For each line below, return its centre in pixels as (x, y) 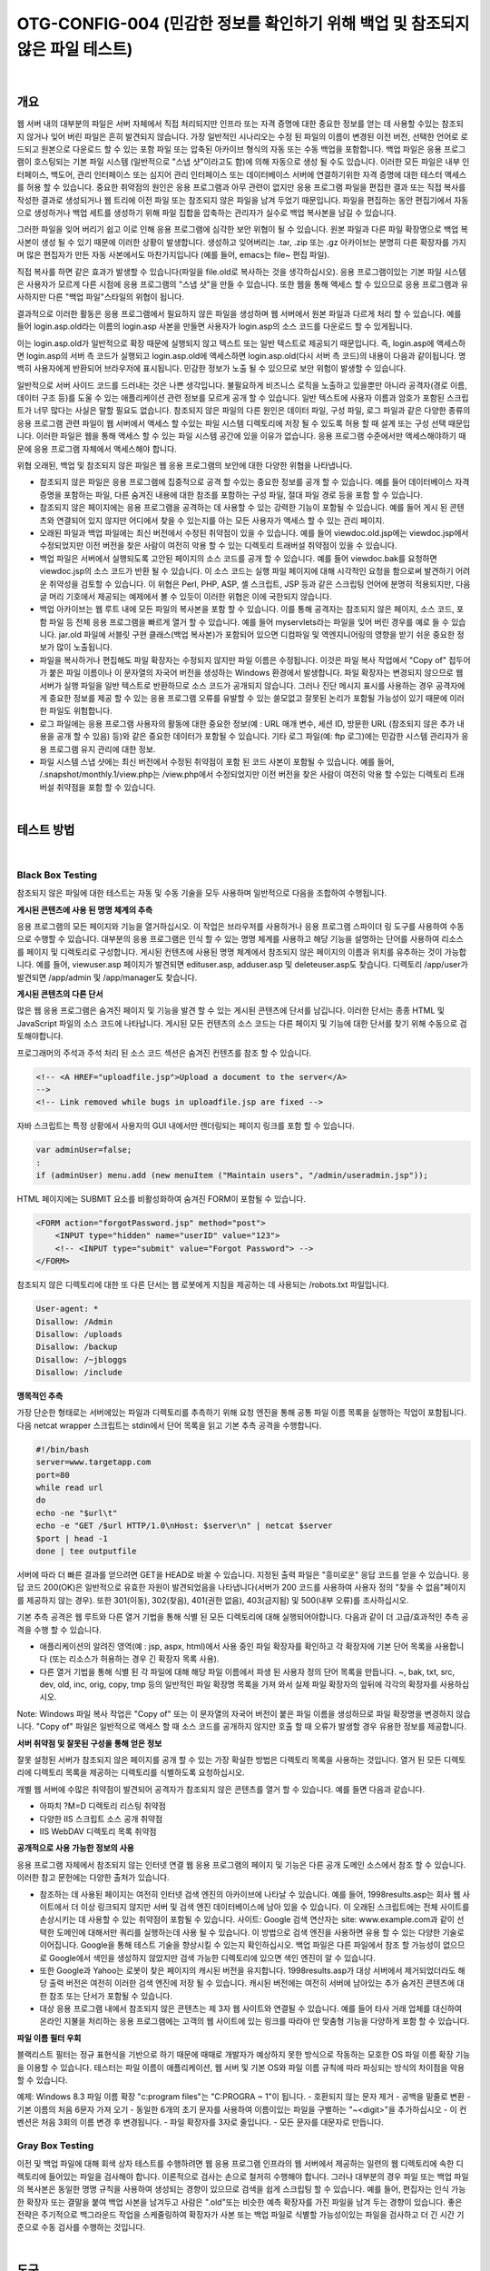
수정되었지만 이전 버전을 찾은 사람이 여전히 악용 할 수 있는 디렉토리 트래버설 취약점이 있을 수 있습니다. (218, 546)
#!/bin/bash (63, 1449)
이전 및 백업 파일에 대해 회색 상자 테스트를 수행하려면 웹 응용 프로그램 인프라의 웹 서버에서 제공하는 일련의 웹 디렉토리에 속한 (235, 2164)
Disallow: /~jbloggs (81, 1359)
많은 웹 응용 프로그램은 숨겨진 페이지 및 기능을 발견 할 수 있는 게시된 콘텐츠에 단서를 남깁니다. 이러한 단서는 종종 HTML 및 (230, 1011)
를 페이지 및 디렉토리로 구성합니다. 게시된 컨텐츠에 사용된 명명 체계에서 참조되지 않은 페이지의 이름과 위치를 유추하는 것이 (230, 952)
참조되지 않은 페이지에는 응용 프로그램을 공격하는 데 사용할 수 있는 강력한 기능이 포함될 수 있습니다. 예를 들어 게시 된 (244, 508)
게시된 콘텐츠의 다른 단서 (60, 994)
